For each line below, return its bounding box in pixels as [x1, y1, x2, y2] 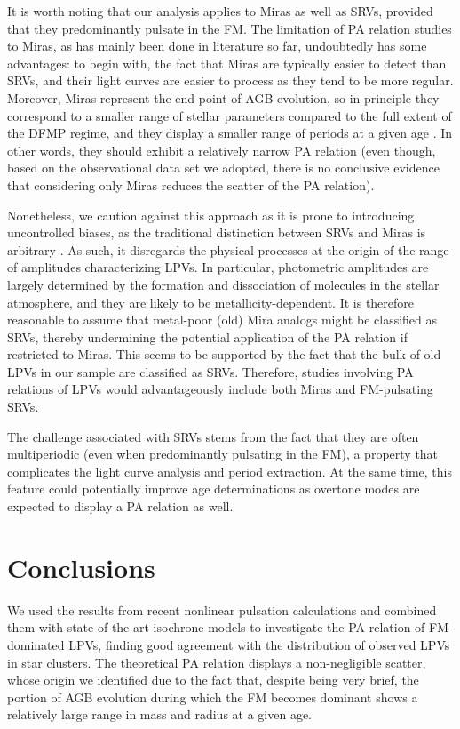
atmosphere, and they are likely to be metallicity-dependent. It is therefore [7, 292, 415, 311]
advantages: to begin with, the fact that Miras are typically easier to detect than [7, 53, 447, 72]
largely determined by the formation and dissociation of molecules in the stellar [7, 275, 440, 293]
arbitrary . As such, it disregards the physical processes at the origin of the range [7, 240, 449, 259]
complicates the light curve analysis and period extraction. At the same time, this [7, 461, 452, 480]
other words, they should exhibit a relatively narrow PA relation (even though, [7, 140, 436, 159]
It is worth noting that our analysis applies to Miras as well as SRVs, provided [7, 2, 433, 20]
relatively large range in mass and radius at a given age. [7, 705, 312, 724]
